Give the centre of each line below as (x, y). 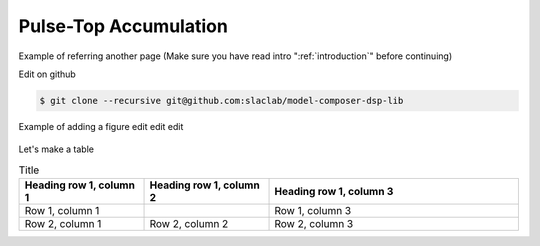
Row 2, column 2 (189, 224)
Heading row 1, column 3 (334, 192)
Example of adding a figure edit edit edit (101, 126)
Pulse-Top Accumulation (123, 26)
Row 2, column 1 (63, 224)
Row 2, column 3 (314, 224)
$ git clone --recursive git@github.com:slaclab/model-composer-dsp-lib (221, 100)
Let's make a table (56, 149)
